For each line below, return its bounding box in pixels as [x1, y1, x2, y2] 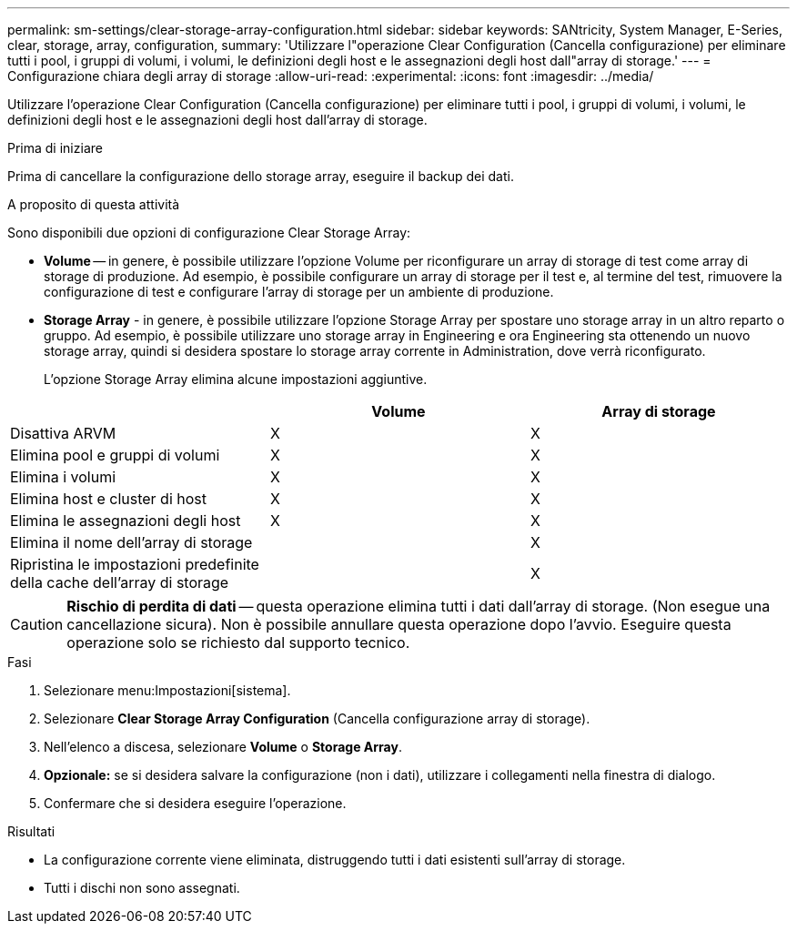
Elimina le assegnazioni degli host [10, 511, 241, 530]
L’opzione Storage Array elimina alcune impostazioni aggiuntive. [44, 371, 428, 387]
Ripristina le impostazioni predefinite [10, 555, 259, 573]
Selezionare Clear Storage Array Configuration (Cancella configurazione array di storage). [44, 711, 590, 726]
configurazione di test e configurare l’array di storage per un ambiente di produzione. [44, 284, 554, 299]
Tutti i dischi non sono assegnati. [44, 880, 240, 896]
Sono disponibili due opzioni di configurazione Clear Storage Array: [7, 225, 411, 240]
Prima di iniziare [7, 140, 103, 156]
